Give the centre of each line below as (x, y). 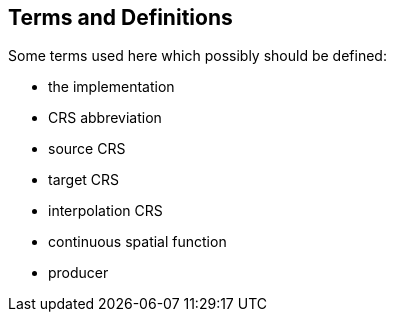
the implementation (111, 87)
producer (78, 273)
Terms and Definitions (120, 17)
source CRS (87, 149)
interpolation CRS (105, 211)
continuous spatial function (137, 242)
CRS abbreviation (105, 118)
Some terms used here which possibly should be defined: (197, 56)
